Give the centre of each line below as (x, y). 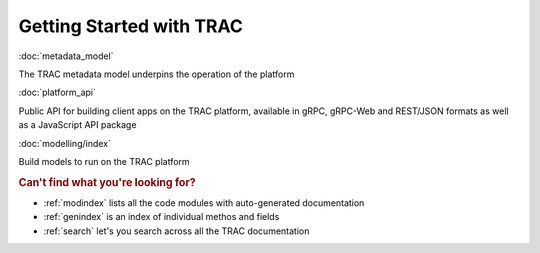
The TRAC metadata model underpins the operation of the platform (156, 74)
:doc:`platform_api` (57, 92)
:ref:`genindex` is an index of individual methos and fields (161, 217)
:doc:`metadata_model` (66, 56)
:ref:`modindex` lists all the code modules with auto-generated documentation (204, 202)
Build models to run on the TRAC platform (104, 161)
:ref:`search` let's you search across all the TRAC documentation (176, 231)
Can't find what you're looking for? (107, 182)
